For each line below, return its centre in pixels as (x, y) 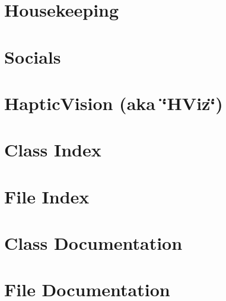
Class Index (53, 150)
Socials (33, 56)
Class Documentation (93, 243)
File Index (47, 196)
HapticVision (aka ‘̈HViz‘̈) (114, 103)
